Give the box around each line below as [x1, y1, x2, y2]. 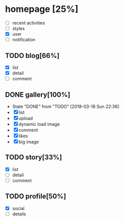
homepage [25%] [5, 3, 79, 15]
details [12, 211, 26, 217]
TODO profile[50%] [5, 192, 66, 201]
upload [18, 115, 33, 121]
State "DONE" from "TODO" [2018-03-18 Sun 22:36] [12, 104, 120, 110]
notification [12, 37, 36, 43]
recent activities [12, 20, 45, 26]
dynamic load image [18, 121, 60, 127]
